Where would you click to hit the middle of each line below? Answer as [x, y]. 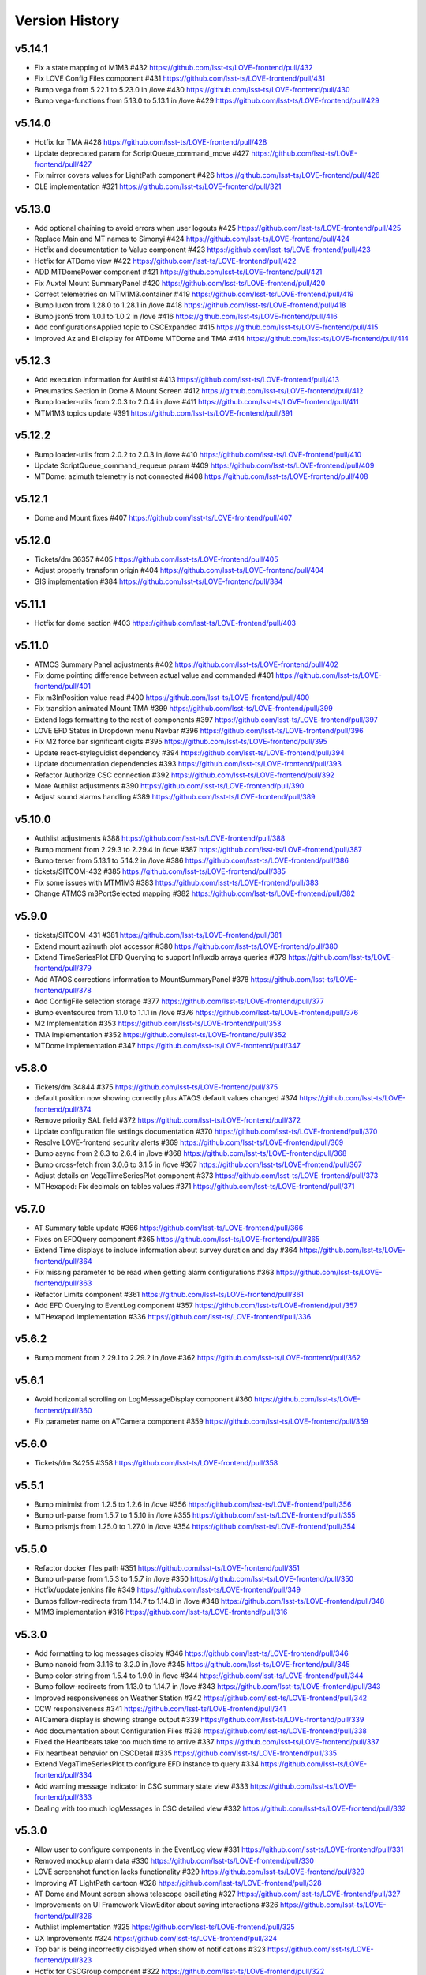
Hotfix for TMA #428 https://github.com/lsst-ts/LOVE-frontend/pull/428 [151, 142]
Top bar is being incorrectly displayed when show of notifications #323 [150, 1949]
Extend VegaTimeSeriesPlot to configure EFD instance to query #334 [147, 1764]
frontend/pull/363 [63, 1283]
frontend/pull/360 [63, 1410]
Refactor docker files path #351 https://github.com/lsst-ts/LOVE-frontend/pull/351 [167, 1567]
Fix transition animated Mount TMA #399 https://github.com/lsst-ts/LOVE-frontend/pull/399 [183, 709]
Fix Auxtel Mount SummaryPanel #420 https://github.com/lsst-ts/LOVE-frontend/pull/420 [180, 283]
